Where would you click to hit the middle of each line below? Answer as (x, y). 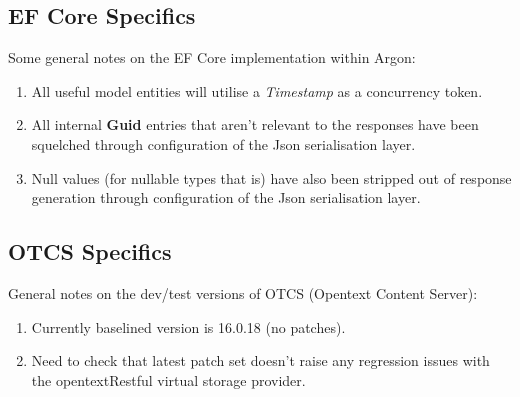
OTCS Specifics (90, 251)
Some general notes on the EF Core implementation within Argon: (212, 57)
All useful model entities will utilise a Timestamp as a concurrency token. (257, 90)
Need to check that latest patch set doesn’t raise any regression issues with (260, 360)
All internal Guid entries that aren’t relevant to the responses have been (255, 124)
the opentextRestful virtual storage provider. (168, 379)
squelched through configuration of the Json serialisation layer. (223, 143)
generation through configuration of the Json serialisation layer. (226, 197)
